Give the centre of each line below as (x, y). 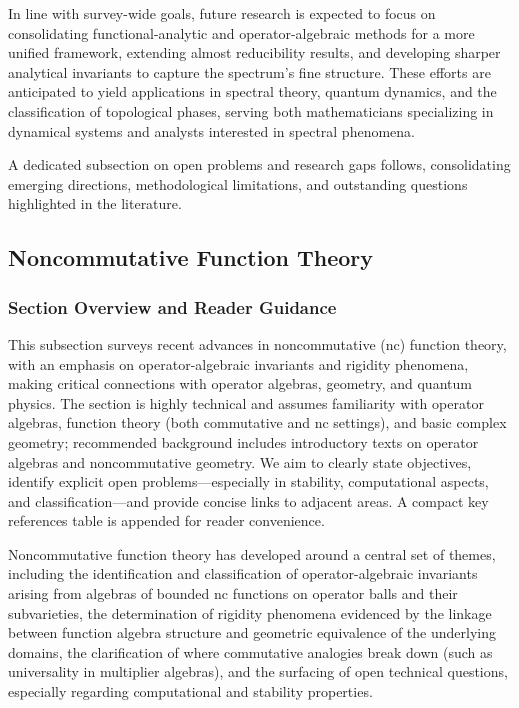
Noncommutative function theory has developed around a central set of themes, (252, 553)
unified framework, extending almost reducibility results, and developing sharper (254, 52)
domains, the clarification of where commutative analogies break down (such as (250, 651)
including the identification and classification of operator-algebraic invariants (243, 573)
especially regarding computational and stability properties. (190, 691)
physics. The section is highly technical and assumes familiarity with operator (246, 402)
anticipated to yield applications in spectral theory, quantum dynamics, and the (252, 91)
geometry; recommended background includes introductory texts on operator (243, 441)
